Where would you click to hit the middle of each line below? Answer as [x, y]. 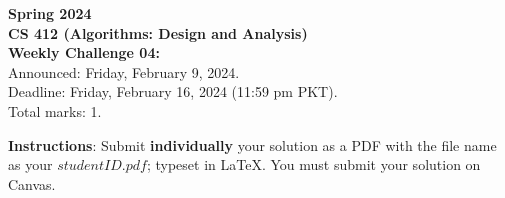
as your [30, 164]
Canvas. [32, 183]
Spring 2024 [50, 13]
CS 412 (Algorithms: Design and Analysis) [158, 32]
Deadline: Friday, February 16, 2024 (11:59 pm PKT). [173, 91]
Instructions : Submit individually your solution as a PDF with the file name [252, 144]
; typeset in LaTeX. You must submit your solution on [313, 164]
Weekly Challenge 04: [84, 52]
